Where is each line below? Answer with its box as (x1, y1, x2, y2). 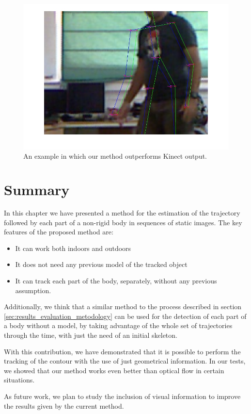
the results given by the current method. (4, 400, 124, 411)
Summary (4, 180, 70, 199)
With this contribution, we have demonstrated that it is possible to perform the (4, 346, 241, 356)
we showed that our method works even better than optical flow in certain (4, 365, 224, 375)
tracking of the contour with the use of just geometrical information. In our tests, (4, 356, 246, 366)
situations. (4, 375, 35, 385)
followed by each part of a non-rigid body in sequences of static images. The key (4, 217, 242, 227)
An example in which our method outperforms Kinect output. (23, 151, 207, 161)
